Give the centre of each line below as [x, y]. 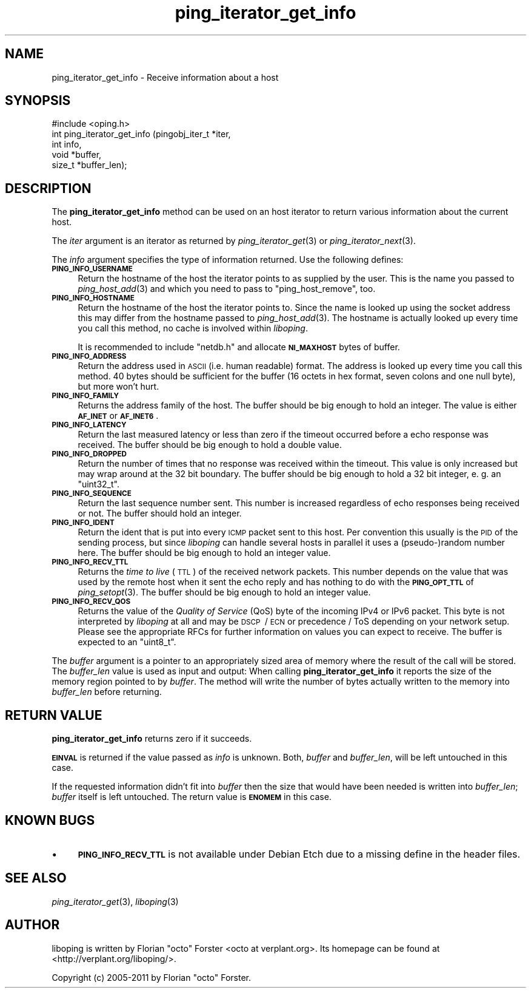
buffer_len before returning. [107, 692]
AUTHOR [32, 925]
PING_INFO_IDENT [83, 523]
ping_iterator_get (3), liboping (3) [115, 901]
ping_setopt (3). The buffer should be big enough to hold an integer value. [224, 592]
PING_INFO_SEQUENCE [92, 494]
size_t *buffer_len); [89, 165]
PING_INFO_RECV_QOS [91, 602]
